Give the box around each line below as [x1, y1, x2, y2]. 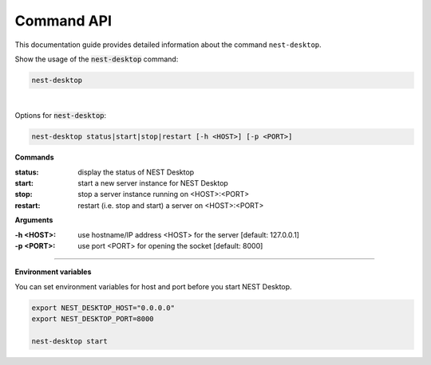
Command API [14, 12, 112, 29]
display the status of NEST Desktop [77, 167, 195, 177]
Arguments [14, 215, 53, 225]
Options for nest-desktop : [14, 111, 107, 120]
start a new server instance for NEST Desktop [77, 179, 229, 188]
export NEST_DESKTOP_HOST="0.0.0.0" [31, 303, 176, 312]
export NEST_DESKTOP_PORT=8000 [31, 315, 155, 324]
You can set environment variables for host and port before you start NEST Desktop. [14, 281, 292, 291]
